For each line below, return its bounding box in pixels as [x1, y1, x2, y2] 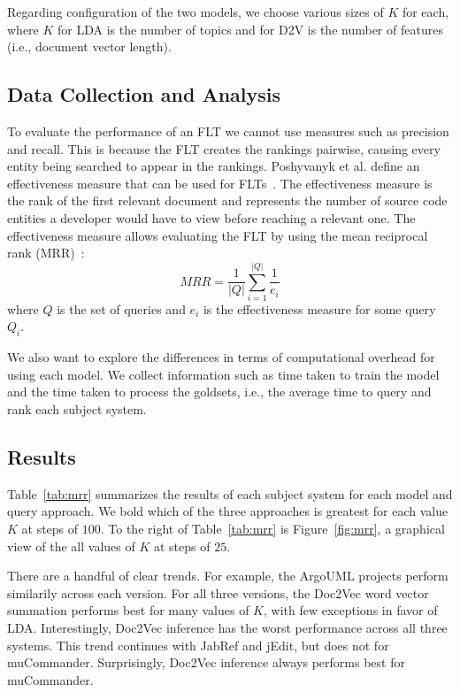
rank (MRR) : [7, 243, 85, 262]
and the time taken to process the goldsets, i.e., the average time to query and [7, 382, 432, 401]
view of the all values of [7, 536, 135, 555]
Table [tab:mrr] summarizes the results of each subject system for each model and [7, 484, 453, 503]
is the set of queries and [57, 299, 186, 318]
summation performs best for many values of [7, 601, 249, 619]
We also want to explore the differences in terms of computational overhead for [7, 348, 435, 366]
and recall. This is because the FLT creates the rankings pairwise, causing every [7, 139, 441, 158]
